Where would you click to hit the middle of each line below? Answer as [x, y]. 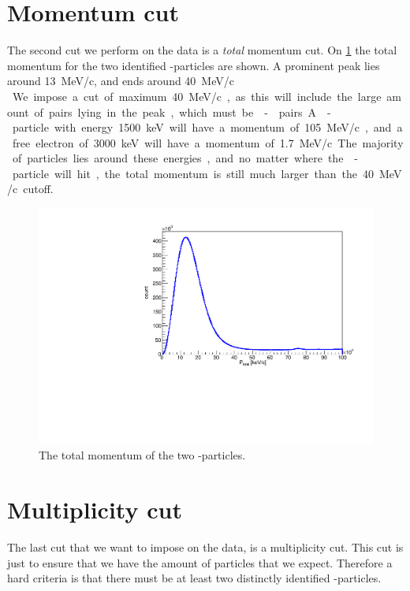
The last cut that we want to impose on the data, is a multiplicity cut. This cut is [205, 547]
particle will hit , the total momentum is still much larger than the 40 [193, 173]
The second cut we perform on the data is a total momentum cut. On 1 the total [202, 50]
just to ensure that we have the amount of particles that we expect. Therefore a [200, 562]
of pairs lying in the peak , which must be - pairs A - [183, 112]
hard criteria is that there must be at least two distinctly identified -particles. [194, 578]
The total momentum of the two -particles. [142, 455]
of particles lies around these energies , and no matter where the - [185, 158]
